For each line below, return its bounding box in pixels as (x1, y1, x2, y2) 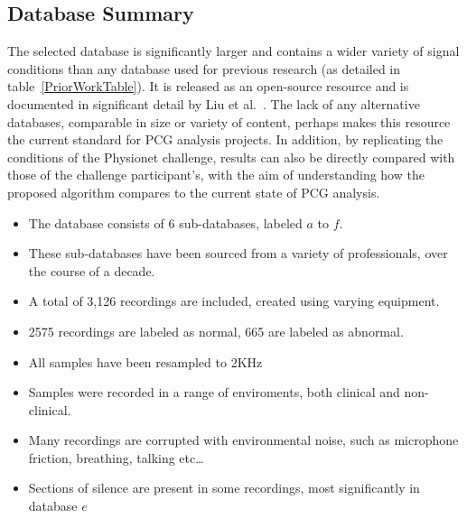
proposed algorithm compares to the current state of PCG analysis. (7, 182, 380, 201)
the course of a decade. (28, 261, 155, 280)
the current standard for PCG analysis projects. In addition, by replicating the (7, 130, 444, 149)
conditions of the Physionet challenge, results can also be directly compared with (7, 147, 455, 166)
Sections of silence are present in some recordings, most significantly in (28, 478, 420, 497)
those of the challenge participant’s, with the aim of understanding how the (7, 165, 425, 184)
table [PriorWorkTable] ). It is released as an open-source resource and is (7, 77, 409, 96)
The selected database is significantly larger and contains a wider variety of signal (7, 42, 460, 60)
